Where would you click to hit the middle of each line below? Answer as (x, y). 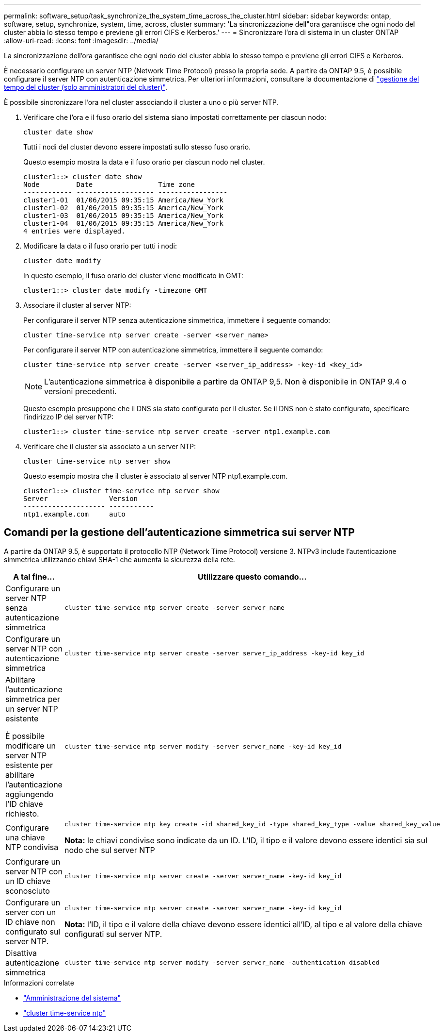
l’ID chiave (24, 804)
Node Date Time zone (109, 184)
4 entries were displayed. (74, 231)
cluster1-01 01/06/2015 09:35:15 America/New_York (124, 200)
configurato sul (33, 931)
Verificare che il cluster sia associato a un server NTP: (110, 446)
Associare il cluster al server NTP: (77, 305)
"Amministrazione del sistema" (72, 998)
